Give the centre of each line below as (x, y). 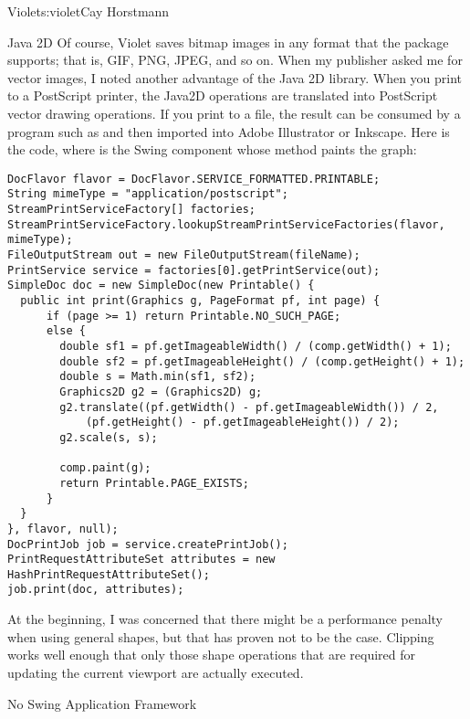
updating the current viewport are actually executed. (156, 672)
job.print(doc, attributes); (96, 590)
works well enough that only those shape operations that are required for (212, 655)
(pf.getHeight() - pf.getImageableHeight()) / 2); (242, 423)
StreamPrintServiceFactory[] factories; (132, 210)
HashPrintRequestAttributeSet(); (109, 574)
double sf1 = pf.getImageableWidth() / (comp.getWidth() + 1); (256, 346)
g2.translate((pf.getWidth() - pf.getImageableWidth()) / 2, (249, 407)
